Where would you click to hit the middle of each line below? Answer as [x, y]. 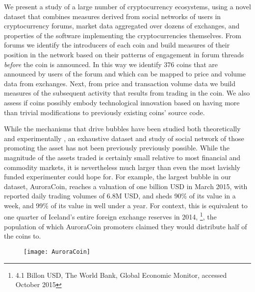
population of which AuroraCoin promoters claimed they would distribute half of [126, 226]
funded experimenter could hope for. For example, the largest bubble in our [117, 177]
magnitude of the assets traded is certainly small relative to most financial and [122, 157]
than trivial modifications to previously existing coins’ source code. [104, 112]
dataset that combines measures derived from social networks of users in [113, 16]
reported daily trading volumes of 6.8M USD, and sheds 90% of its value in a [120, 196]
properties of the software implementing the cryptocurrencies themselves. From [123, 35]
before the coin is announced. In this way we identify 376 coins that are [111, 64]
